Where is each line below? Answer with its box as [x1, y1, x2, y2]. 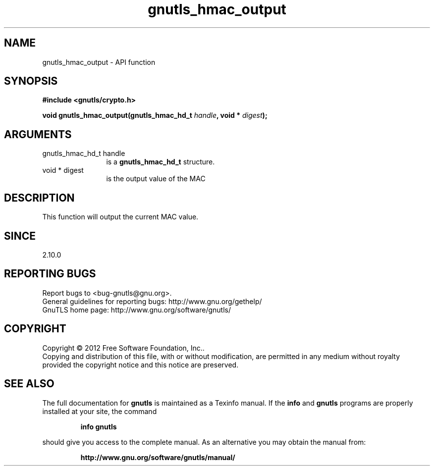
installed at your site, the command [42, 407, 157, 416]
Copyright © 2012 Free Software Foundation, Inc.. [42, 343, 205, 352]
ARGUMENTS [4, 128, 72, 141]
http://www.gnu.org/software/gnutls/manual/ [80, 453, 235, 462]
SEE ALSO [4, 377, 54, 390]
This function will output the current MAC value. [42, 212, 199, 221]
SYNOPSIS [4, 75, 58, 88]
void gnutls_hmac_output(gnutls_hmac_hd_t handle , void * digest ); [42, 111, 268, 120]
